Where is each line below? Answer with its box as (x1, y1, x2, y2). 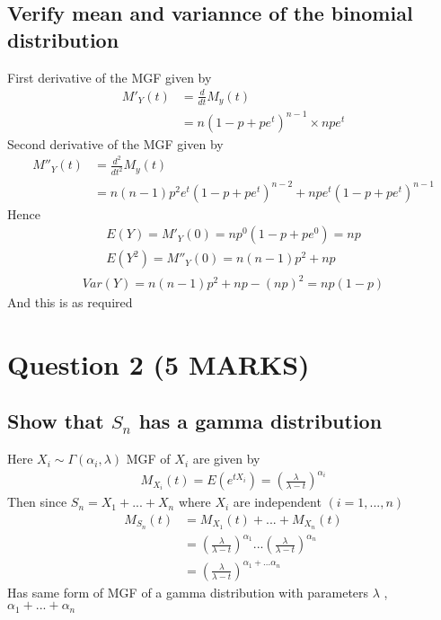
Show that (7, 407, 104, 435)
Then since (7, 492, 67, 511)
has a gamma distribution (138, 407, 383, 435)
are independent (233, 492, 322, 511)
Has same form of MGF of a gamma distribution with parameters (7, 582, 369, 601)
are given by (192, 449, 260, 468)
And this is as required (7, 293, 133, 312)
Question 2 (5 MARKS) (7, 345, 310, 382)
